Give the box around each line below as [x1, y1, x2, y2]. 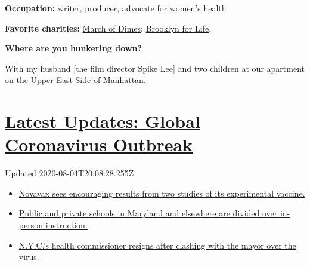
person [18, 219, 43, 231]
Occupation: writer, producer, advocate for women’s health [5, 2, 227, 14]
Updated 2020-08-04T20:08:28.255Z [5, 167, 134, 179]
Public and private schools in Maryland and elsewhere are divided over [18, 207, 278, 219]
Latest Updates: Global [5, 109, 200, 133]
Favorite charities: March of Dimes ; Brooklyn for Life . [5, 22, 212, 34]
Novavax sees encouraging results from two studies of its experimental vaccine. [18, 186, 305, 199]
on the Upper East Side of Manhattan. [5, 74, 146, 86]
